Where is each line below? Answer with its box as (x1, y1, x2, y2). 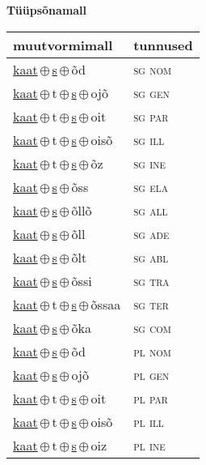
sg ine (133, 153, 166, 173)
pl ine (133, 435, 166, 454)
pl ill (133, 412, 164, 431)
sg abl (133, 247, 169, 267)
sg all (133, 200, 168, 220)
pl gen (133, 365, 170, 384)
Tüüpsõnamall (6, 2, 87, 18)
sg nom (133, 59, 172, 79)
